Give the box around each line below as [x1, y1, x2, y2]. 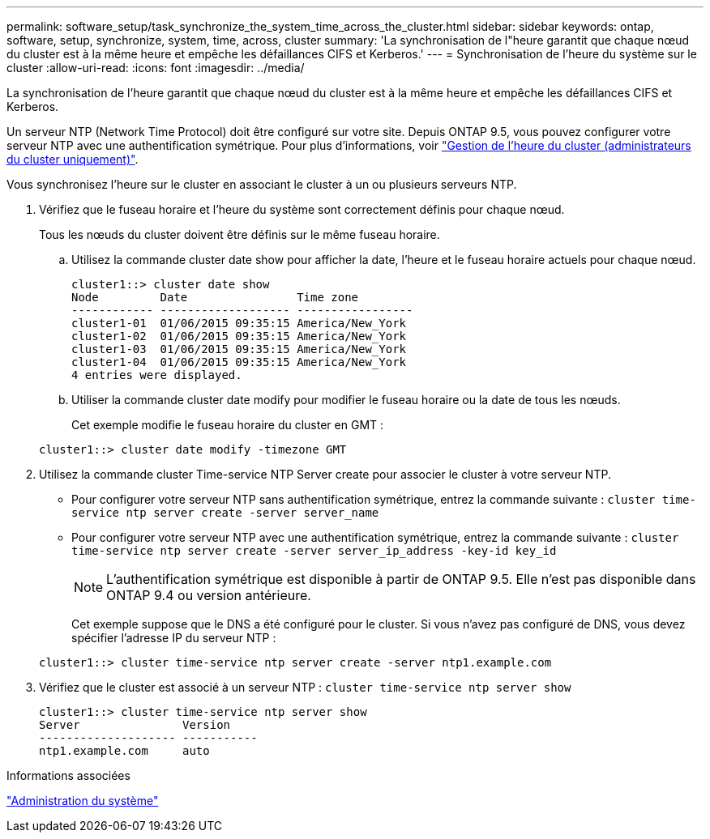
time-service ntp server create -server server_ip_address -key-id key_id [71, 544, 557, 557]
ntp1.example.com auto [39, 744, 210, 757]
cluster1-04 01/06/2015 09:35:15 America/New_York [71, 356, 407, 368]
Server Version [39, 718, 231, 731]
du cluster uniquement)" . [6, 152, 139, 166]
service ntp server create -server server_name [71, 506, 379, 519]
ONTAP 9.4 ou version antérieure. [106, 587, 311, 603]
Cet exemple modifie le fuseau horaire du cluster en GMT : [71, 418, 384, 432]
